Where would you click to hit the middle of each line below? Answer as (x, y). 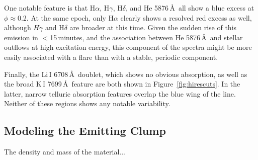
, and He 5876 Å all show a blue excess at (190, 8)
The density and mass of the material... (65, 152)
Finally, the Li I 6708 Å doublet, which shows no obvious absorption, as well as (126, 74)
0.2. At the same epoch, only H (65, 17)
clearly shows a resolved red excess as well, (186, 17)
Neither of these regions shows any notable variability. (87, 103)
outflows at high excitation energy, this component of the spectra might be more (128, 47)
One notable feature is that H (50, 8)
